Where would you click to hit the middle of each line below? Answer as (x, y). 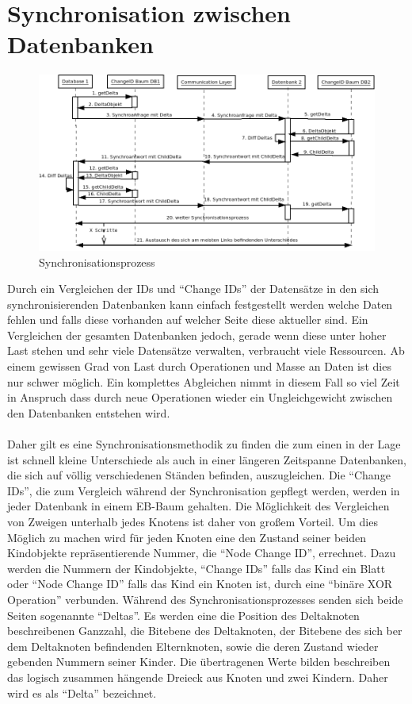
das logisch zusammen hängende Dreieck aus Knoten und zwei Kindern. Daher (198, 677)
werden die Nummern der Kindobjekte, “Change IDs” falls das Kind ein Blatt (196, 568)
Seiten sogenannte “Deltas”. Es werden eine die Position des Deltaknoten (183, 615)
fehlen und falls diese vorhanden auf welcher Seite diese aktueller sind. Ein (188, 319)
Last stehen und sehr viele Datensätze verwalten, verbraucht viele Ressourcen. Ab (206, 350)
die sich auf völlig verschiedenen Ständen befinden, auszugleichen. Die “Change (199, 475)
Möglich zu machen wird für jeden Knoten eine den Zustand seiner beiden (187, 537)
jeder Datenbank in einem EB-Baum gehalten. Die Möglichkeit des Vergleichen (198, 506)
